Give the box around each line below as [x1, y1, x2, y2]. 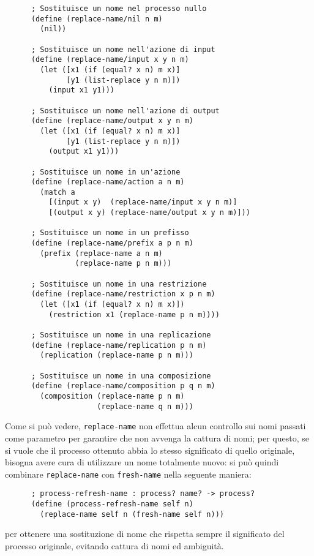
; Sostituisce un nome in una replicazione [31, 331, 211, 339]
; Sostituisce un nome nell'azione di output [31, 106, 220, 115]
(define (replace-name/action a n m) [31, 178, 185, 187]
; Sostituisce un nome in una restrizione [31, 279, 207, 288]
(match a [40, 187, 75, 197]
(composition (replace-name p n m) [40, 391, 185, 400]
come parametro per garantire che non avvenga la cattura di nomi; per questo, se [5, 431, 310, 444]
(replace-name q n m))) [97, 402, 193, 411]
